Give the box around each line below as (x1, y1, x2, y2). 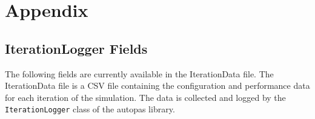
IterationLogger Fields (5, 39, 148, 57)
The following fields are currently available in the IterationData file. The (5, 67, 274, 80)
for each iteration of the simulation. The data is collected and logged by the (5, 91, 286, 103)
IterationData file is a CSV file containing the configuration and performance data (5, 79, 310, 92)
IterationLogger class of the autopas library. (5, 103, 175, 115)
